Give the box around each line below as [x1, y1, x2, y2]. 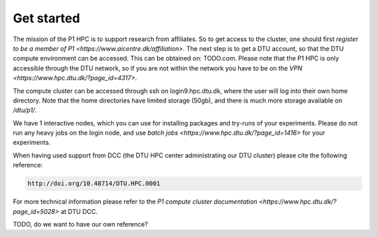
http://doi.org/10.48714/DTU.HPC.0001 [27, 180, 161, 188]
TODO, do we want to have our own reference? [13, 220, 148, 228]
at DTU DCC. [60, 207, 98, 215]
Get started [13, 10, 80, 26]
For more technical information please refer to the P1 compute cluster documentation [13, 197, 258, 206]
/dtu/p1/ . [13, 106, 38, 114]
